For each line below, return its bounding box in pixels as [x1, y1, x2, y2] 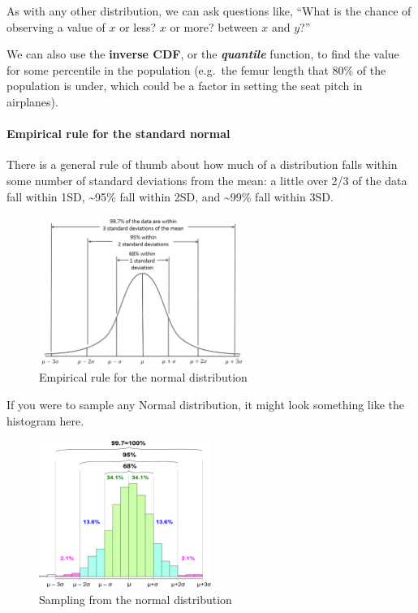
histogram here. [6, 412, 84, 429]
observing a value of [6, 18, 106, 35]
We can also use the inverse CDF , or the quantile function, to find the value [6, 45, 399, 63]
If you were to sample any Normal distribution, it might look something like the [6, 395, 404, 412]
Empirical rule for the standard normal [6, 125, 231, 142]
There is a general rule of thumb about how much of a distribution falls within [6, 156, 398, 173]
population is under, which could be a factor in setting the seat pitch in [6, 77, 363, 94]
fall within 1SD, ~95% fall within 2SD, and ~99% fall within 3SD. [6, 188, 334, 205]
